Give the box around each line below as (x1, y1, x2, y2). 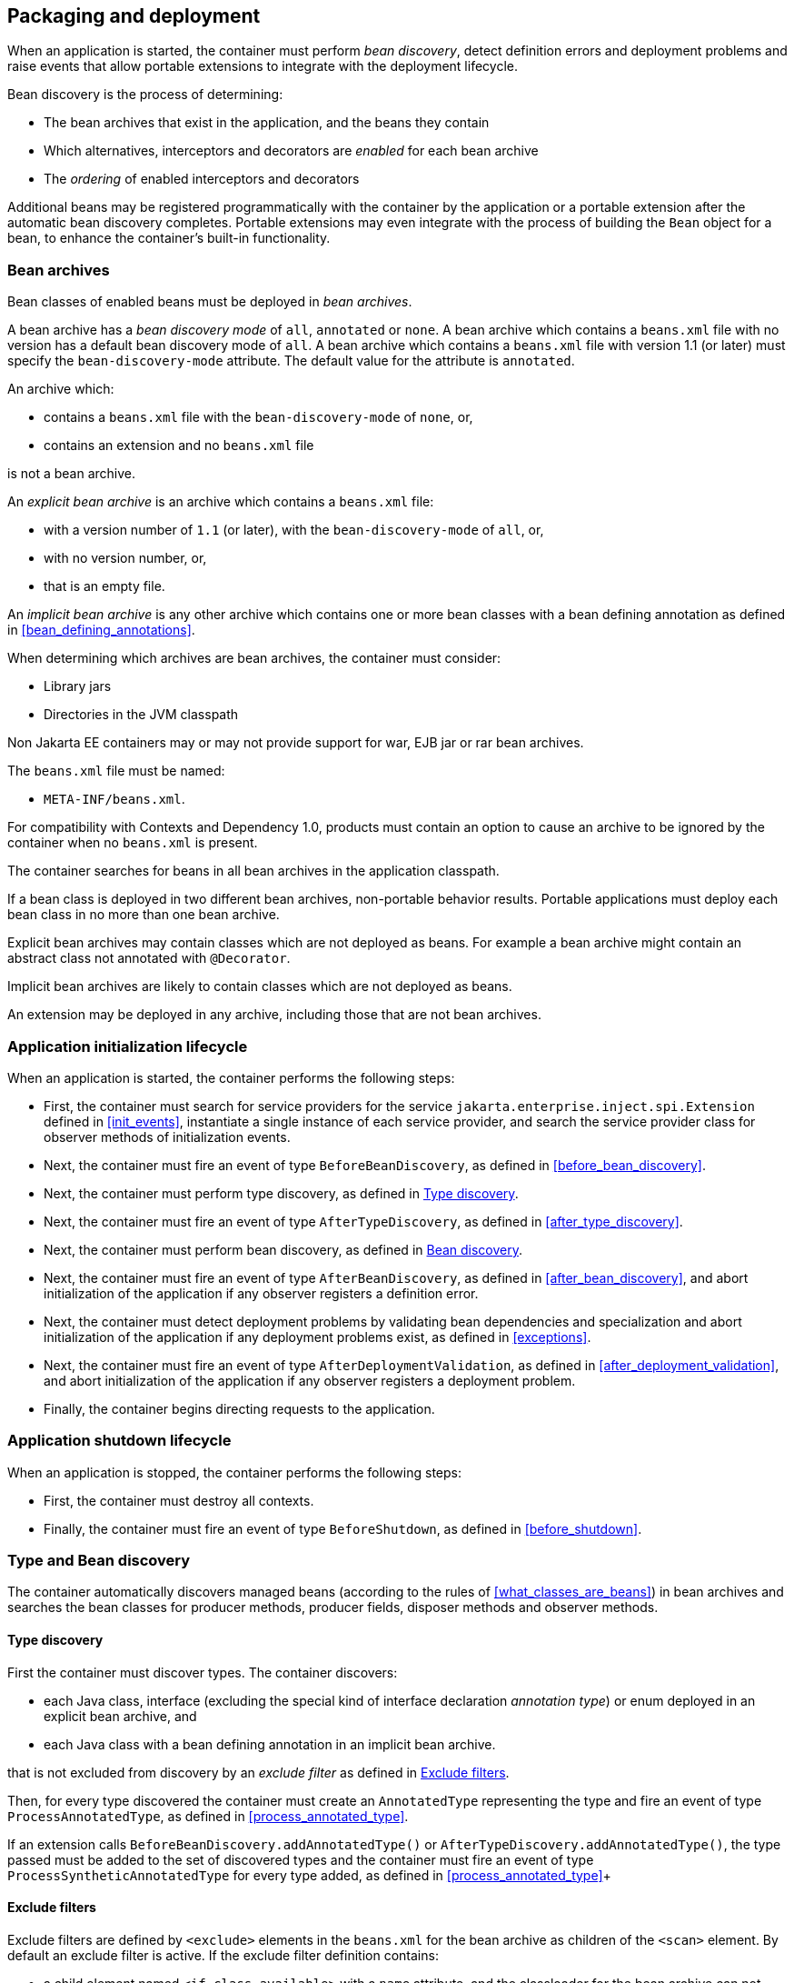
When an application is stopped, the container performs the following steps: (7, 1464, 462, 1480)
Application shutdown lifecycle (7, 1431, 232, 1450)
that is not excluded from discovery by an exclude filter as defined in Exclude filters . (7, 1764, 510, 1780)
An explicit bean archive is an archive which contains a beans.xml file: (7, 494, 434, 510)
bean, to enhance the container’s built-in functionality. (7, 230, 331, 246)
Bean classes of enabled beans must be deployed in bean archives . (7, 294, 412, 310)
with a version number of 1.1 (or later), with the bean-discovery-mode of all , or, (44, 522, 544, 538)
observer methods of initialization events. (44, 1128, 291, 1145)
